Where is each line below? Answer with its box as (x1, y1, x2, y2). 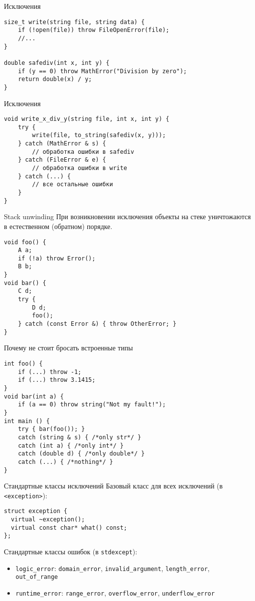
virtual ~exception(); (11, 516, 85, 523)
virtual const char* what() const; (11, 524, 127, 531)
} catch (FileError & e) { (18, 156, 106, 164)
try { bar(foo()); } (18, 426, 85, 433)
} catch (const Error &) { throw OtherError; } (18, 320, 176, 328)
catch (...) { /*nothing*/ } (18, 458, 113, 465)
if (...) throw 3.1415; (18, 376, 96, 384)
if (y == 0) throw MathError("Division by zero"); (18, 67, 187, 75)
